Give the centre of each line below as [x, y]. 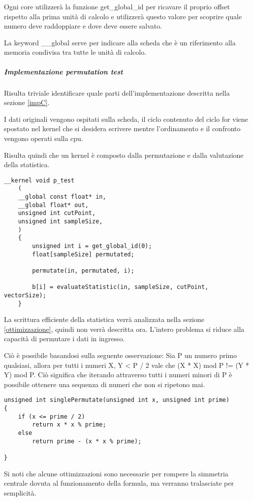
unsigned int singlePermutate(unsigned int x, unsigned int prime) [117, 400]
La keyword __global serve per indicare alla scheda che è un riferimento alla [120, 42]
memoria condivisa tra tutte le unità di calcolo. [75, 52]
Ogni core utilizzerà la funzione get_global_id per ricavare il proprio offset [117, 6]
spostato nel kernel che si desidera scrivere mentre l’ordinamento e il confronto [122, 128]
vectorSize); [25, 295]
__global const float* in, [62, 197]
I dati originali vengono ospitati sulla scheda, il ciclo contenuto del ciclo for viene [126, 119]
